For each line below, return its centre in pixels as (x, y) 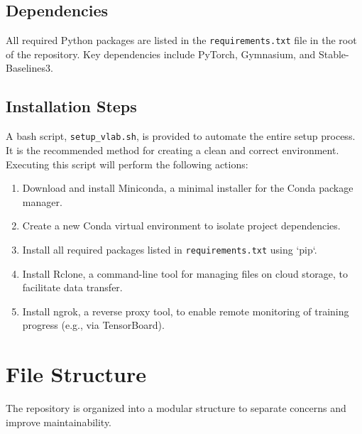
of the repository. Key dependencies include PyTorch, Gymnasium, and (161, 54)
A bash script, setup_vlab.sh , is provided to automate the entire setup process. (181, 136)
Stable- (334, 54)
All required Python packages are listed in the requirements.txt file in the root (181, 40)
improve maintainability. (59, 422)
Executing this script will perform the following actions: (127, 164)
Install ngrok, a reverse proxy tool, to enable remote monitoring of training (186, 311)
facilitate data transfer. (72, 287)
